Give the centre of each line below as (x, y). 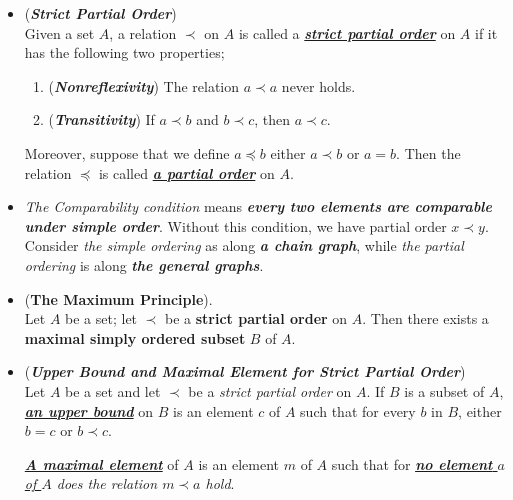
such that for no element (412, 463)
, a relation (143, 32)
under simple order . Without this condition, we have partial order (235, 225)
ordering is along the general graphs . (144, 264)
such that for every (358, 410)
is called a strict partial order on (347, 32)
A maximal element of (101, 463)
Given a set (59, 32)
